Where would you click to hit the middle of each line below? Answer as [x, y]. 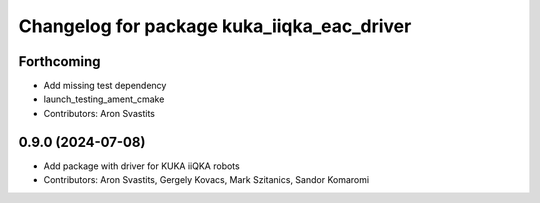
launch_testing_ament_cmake [104, 99]
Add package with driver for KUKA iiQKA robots [141, 166]
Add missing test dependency [105, 86]
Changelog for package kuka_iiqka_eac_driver [215, 26]
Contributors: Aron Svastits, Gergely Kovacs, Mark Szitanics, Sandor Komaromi [206, 180]
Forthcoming [59, 61]
